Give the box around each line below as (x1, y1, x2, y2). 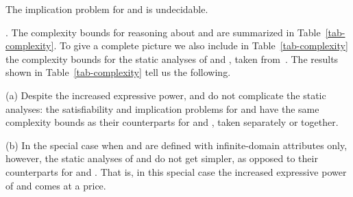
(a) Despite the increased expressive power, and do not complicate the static (5, 88, 326, 102)
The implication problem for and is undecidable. (5, 2, 208, 16)
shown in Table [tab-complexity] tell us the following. (5, 65, 231, 79)
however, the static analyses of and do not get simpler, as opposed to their (5, 151, 318, 166)
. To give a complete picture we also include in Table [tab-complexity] (53, 38, 348, 53)
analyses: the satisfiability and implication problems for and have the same (5, 101, 319, 116)
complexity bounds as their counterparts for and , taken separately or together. (5, 115, 339, 129)
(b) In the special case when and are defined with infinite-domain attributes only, (5, 137, 348, 152)
